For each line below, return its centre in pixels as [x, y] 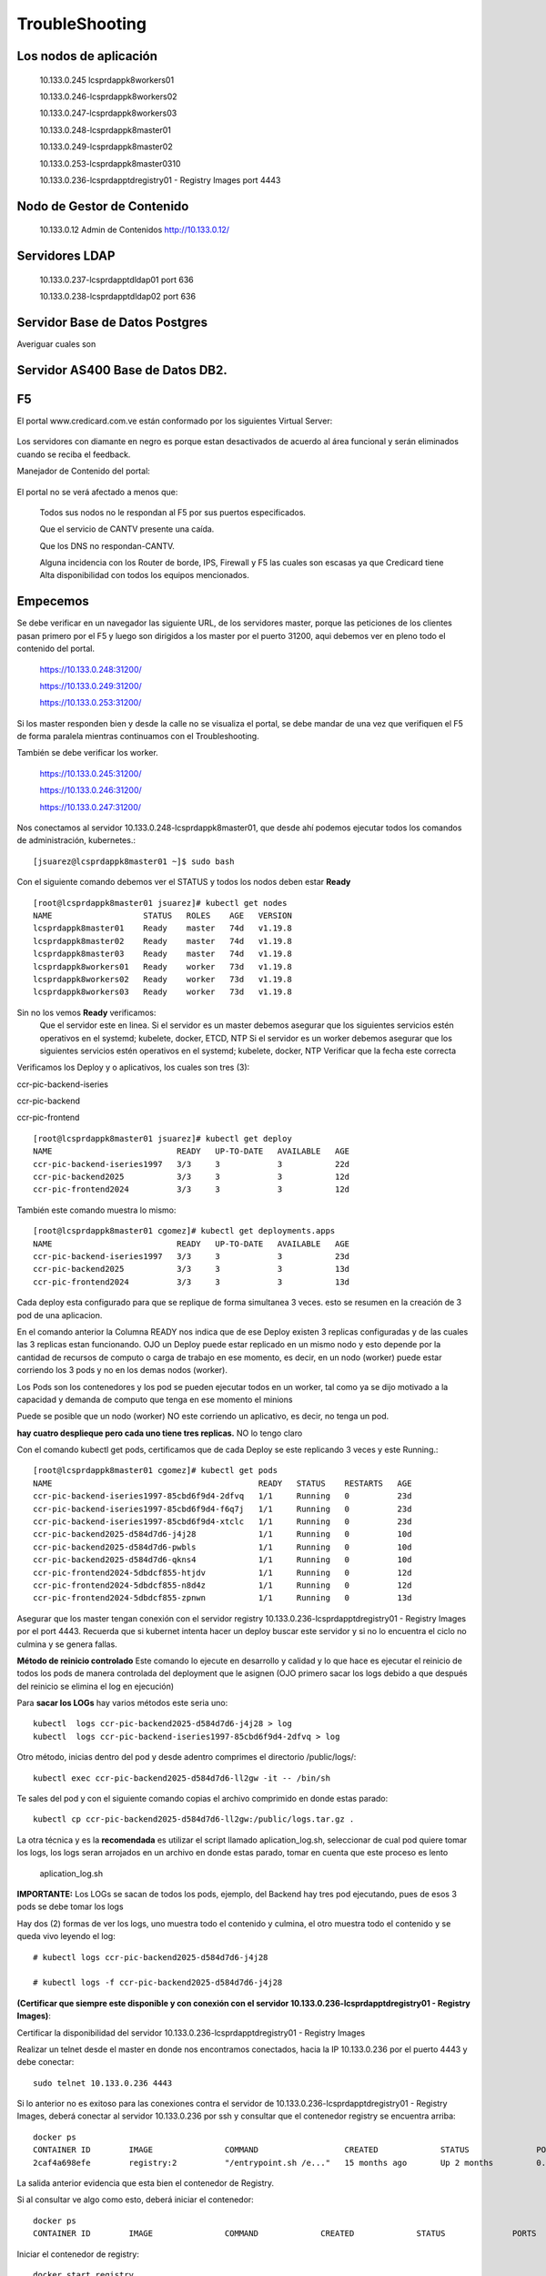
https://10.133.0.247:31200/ [90, 807]
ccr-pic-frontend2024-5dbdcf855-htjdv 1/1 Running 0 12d [222, 1572]
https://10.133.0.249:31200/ [91, 686]
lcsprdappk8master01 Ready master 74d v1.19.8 [163, 928]
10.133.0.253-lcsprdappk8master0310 [110, 163]
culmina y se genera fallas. [67, 1644]
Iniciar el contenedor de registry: [78, 2254]
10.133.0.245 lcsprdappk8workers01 [107, 80]
